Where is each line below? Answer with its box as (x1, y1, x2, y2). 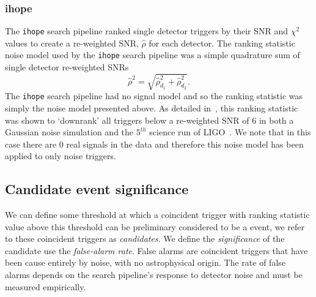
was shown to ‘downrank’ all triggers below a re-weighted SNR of (5, 113, 249, 126)
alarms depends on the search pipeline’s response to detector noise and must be (5, 268, 303, 281)
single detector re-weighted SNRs (5, 61, 129, 73)
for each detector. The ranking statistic (149, 36, 295, 49)
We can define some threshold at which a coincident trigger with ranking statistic (5, 208, 310, 221)
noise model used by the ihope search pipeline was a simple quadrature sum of (5, 48, 300, 61)
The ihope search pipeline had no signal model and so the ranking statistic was (5, 89, 303, 102)
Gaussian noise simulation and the (5, 126, 134, 138)
